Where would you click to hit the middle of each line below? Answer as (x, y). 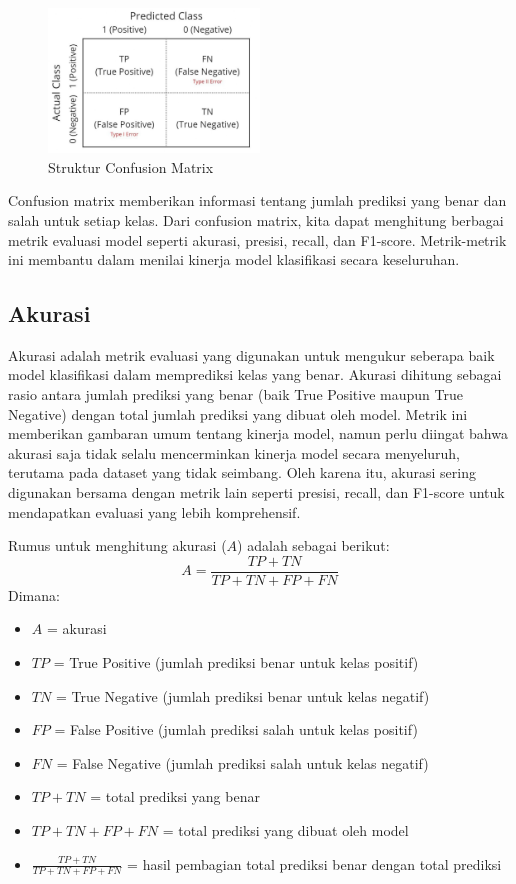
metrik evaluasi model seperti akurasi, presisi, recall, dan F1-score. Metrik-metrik (257, 239)
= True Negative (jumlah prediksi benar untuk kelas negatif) (242, 695)
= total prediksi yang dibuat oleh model (285, 830)
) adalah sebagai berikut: (313, 545)
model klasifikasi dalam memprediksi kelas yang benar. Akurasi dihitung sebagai (255, 374)
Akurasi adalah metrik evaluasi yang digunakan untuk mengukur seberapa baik (251, 354)
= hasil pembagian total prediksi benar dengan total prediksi (314, 863)
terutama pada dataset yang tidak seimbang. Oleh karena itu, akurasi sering (242, 472)
